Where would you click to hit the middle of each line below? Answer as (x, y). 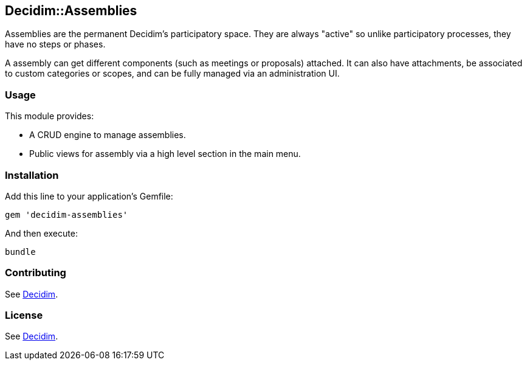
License (24, 315)
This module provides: (50, 116)
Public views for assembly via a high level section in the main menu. (165, 154)
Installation (32, 175)
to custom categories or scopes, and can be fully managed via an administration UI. (172, 74)
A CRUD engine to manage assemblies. (108, 135)
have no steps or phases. (55, 44)
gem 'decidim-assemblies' (67, 214)
